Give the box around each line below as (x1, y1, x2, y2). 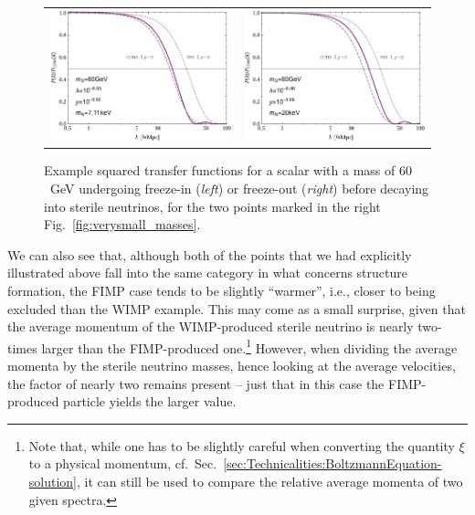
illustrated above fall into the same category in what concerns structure (7, 263, 407, 282)
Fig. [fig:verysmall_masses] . (44, 215, 201, 234)
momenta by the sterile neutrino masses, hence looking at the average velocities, (7, 356, 456, 375)
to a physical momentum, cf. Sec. (28, 454, 217, 473)
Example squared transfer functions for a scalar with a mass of (44, 161, 396, 180)
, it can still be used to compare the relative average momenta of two (77, 472, 463, 491)
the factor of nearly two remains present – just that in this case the (7, 373, 385, 393)
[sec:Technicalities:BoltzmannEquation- (223, 454, 442, 473)
